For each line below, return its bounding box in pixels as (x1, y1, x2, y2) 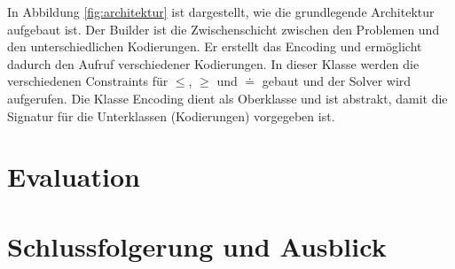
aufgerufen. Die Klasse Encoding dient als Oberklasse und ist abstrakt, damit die (7, 88, 448, 107)
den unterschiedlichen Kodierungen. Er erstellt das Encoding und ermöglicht (7, 37, 422, 56)
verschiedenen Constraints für (7, 72, 169, 90)
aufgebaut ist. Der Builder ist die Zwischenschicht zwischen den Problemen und (7, 19, 440, 38)
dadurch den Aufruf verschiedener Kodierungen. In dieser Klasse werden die (7, 54, 420, 73)
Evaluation (7, 158, 140, 195)
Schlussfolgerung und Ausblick (7, 227, 387, 264)
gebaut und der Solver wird (262, 72, 412, 90)
